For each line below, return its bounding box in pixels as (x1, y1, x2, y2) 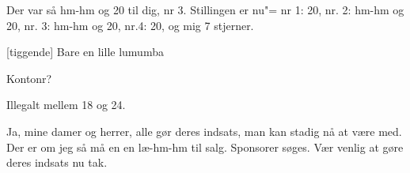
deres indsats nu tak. (6, 154, 108, 171)
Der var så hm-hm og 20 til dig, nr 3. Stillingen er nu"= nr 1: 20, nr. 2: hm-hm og (6, 2, 404, 17)
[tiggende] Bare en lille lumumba (6, 43, 164, 60)
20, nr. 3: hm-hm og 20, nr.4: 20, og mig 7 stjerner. (6, 17, 254, 33)
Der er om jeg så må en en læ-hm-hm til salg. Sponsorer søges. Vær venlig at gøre (6, 138, 404, 155)
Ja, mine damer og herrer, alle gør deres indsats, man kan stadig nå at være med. (6, 122, 402, 139)
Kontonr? (6, 70, 52, 86)
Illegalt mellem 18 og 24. (6, 96, 126, 113)
